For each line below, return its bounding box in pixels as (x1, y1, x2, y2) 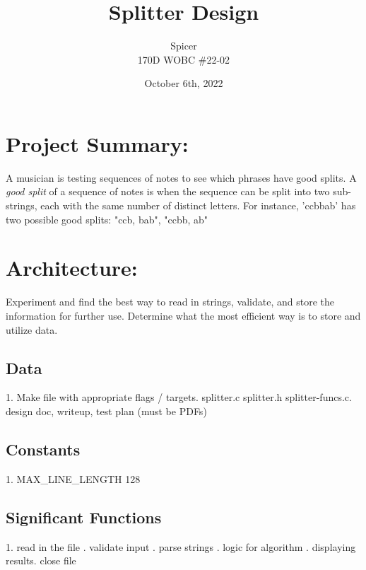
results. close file (6, 553, 76, 568)
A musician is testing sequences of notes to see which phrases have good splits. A (6, 170, 357, 185)
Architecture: (6, 253, 138, 282)
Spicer (170, 38, 197, 53)
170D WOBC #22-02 (137, 52, 230, 66)
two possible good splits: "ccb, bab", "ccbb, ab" (6, 211, 208, 226)
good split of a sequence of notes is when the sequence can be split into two (6, 184, 330, 199)
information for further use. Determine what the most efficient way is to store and (6, 308, 361, 322)
